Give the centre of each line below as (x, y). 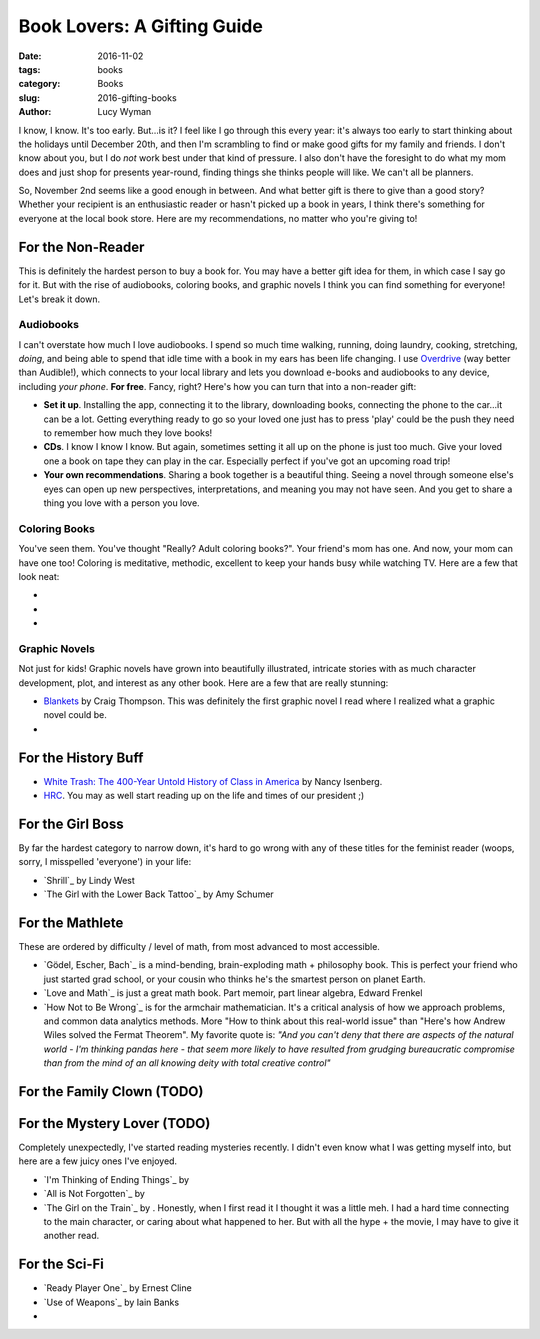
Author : (35, 112)
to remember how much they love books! (128, 433)
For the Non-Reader (81, 246)
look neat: (39, 576)
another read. (71, 1236)
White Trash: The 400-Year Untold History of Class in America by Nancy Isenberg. (213, 781)
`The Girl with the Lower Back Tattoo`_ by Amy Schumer (158, 894)
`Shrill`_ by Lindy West (89, 880)
